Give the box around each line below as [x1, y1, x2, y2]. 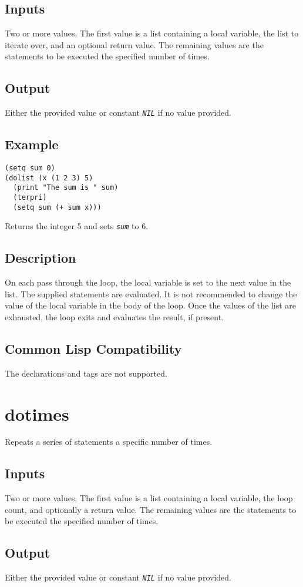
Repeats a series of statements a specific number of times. [5, 435, 213, 448]
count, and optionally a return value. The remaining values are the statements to [5, 503, 297, 515]
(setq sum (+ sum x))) [13, 203, 102, 212]
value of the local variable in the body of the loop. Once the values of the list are [5, 299, 297, 311]
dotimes [5, 401, 69, 425]
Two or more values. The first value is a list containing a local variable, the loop [5, 492, 293, 504]
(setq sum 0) [5, 164, 55, 173]
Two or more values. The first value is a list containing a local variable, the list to [5, 27, 299, 39]
